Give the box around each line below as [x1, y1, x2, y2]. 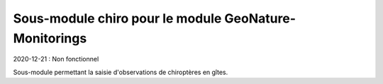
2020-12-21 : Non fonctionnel [13, 55, 99, 64]
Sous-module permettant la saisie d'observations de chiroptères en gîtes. [13, 68, 228, 76]
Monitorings [13, 30, 87, 46]
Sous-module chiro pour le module [13, 11, 222, 26]
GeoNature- [224, 11, 296, 26]
